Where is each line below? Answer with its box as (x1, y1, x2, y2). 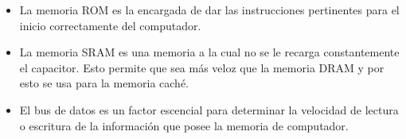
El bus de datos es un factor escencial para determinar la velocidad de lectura (19, 101, 399, 118)
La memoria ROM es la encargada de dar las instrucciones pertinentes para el (19, 2, 400, 17)
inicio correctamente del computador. (19, 17, 201, 33)
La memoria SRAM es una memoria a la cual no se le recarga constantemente (19, 44, 400, 60)
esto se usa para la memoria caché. (19, 75, 189, 91)
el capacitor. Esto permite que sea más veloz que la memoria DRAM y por (19, 59, 385, 75)
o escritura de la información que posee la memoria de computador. (19, 117, 349, 133)
